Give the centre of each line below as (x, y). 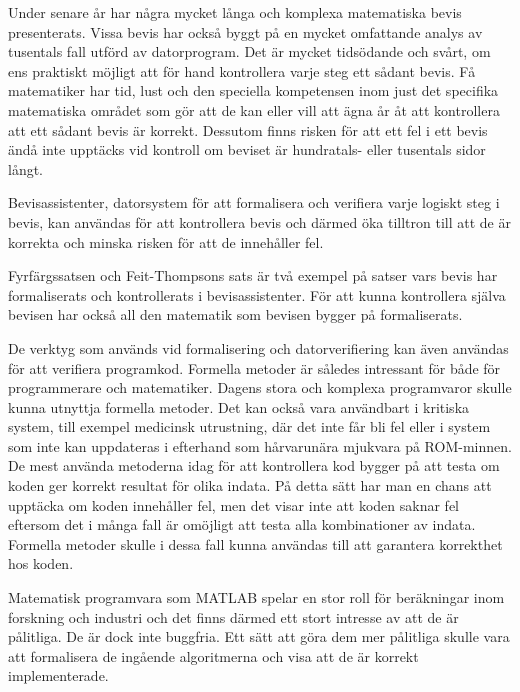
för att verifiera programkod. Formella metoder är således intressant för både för (254, 367)
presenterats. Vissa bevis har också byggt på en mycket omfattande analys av (245, 31)
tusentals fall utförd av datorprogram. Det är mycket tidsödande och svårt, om (249, 51)
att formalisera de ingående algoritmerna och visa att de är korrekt (213, 655)
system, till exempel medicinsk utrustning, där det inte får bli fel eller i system (249, 426)
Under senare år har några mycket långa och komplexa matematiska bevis (235, 12)
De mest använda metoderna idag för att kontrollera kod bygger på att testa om (254, 465)
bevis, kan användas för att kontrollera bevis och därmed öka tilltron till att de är (259, 221)
